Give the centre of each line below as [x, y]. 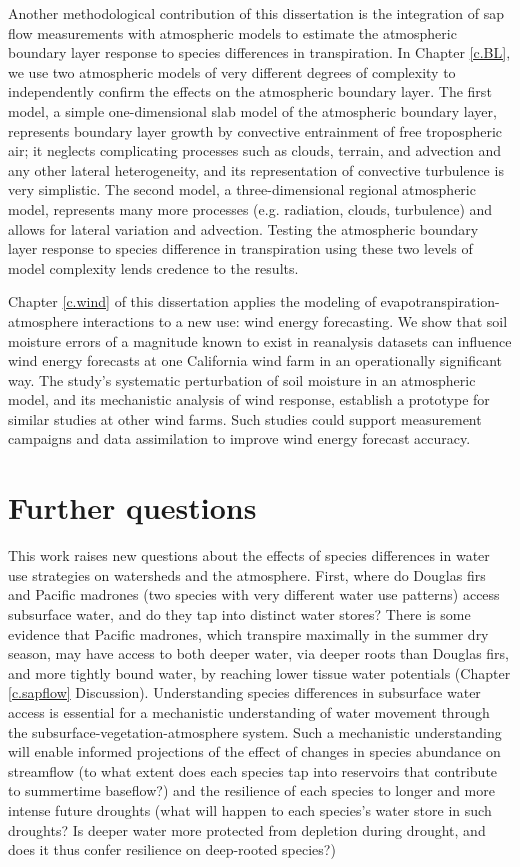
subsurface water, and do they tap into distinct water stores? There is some [239, 613]
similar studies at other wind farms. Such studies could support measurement [245, 418]
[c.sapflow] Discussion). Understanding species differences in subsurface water [244, 692]
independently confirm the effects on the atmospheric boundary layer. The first [250, 91]
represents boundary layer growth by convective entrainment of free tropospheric [255, 130]
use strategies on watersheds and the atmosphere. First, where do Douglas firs [247, 574]
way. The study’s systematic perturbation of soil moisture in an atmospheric [242, 379]
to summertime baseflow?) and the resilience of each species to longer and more [251, 790]
